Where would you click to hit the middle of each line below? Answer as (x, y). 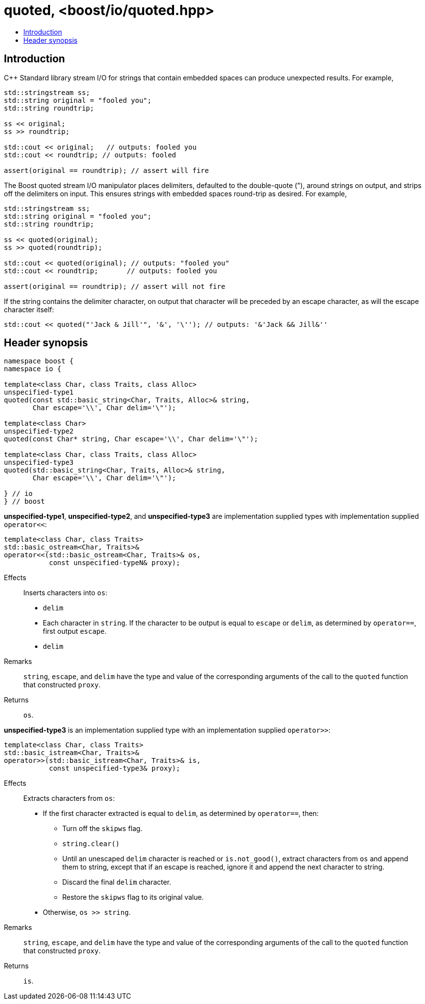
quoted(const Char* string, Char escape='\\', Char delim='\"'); (131, 439)
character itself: (29, 309)
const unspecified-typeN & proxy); (115, 563)
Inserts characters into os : (65, 593)
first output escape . (75, 631)
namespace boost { (39, 361)
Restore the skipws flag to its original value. (133, 897)
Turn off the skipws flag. (102, 829)
